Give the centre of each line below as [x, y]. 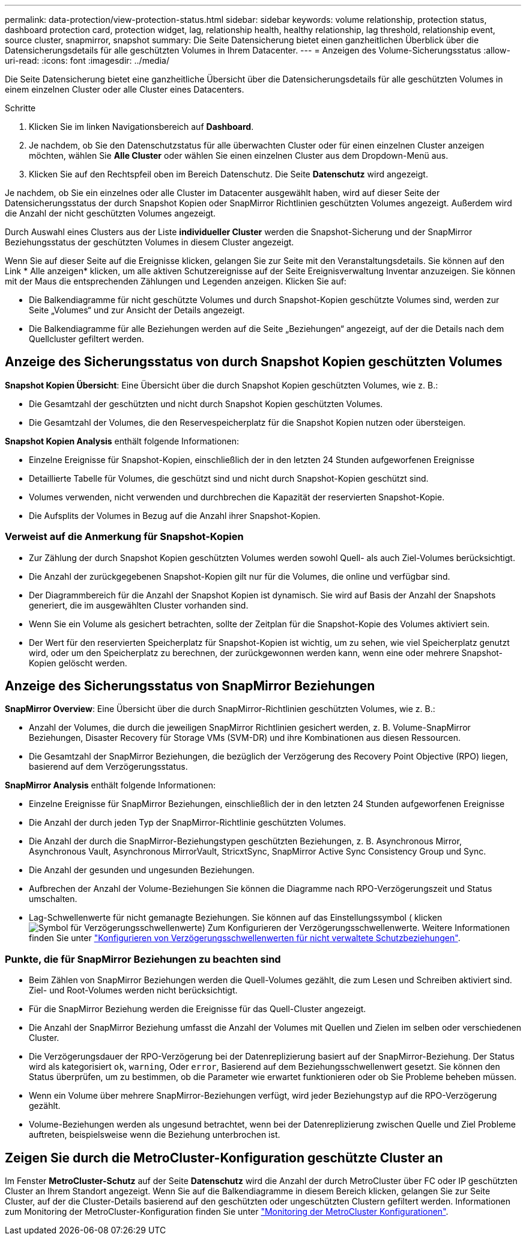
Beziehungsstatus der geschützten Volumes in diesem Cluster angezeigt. [150, 242]
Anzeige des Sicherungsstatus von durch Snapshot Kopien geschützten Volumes [254, 362]
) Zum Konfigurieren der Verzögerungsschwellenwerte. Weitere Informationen [356, 928]
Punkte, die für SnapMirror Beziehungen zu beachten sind [143, 959]
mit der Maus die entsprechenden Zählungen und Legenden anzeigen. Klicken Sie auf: [176, 281]
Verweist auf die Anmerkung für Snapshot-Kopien [124, 537]
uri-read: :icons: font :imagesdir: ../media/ [87, 60]
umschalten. [53, 899]
